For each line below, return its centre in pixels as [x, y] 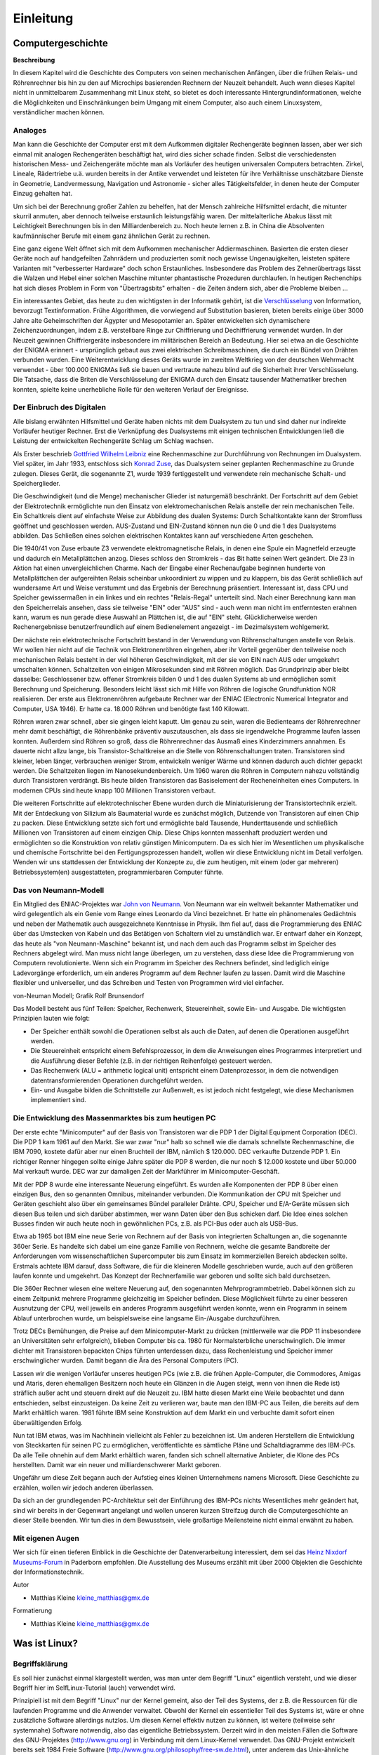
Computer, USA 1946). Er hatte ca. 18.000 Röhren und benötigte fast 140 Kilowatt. [131, 708]
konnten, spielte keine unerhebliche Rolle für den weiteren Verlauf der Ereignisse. [131, 389]
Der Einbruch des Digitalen [60, 407]
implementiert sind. [59, 1100]
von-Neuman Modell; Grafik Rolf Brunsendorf [79, 995]
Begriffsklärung [40, 1664]
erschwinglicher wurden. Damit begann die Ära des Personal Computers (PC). [126, 1360]
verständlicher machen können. [59, 112]
